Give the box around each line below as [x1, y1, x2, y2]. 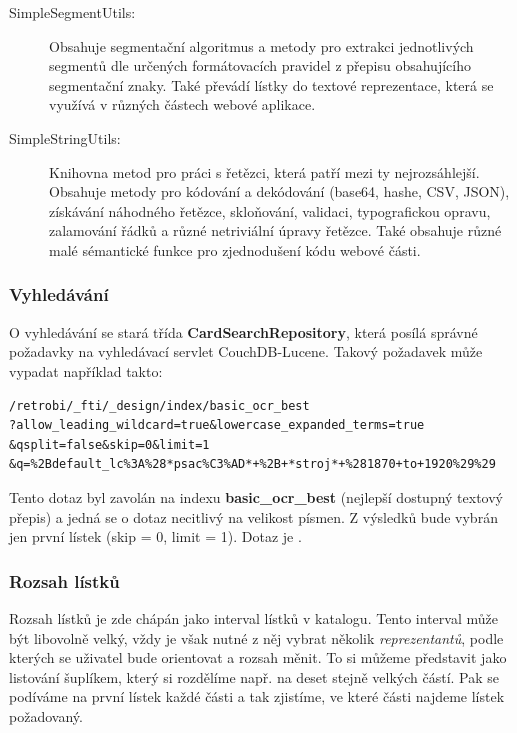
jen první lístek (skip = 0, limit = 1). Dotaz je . [9, 526, 302, 547]
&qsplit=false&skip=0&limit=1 [9, 437, 210, 452]
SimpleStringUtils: [9, 127, 121, 148]
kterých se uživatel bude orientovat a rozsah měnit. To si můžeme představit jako [9, 647, 507, 668]
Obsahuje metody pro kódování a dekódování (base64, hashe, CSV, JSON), [49, 181, 510, 202]
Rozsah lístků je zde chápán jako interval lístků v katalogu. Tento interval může [9, 607, 498, 628]
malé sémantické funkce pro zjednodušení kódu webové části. [49, 239, 421, 260]
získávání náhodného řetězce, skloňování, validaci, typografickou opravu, [49, 200, 491, 221]
